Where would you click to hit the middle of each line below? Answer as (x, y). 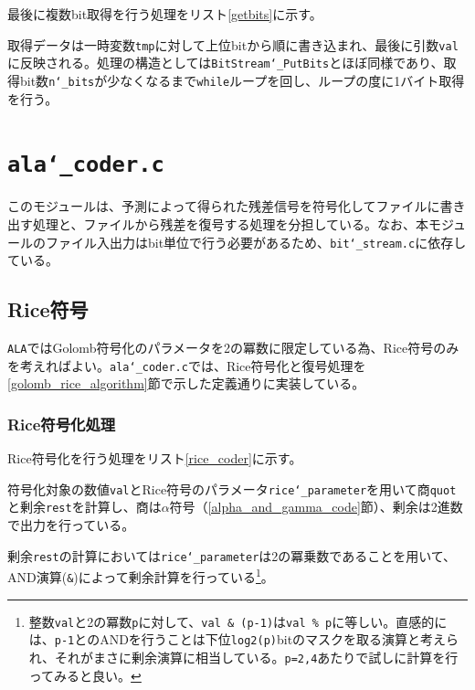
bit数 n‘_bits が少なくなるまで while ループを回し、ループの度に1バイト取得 (242, 80)
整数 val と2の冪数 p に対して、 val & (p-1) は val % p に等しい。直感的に (238, 621)
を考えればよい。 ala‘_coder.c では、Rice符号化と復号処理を (187, 365)
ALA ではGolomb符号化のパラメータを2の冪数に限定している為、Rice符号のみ (233, 348)
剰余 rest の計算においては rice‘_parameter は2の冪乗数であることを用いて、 (232, 555)
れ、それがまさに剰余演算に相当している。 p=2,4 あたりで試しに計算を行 (243, 657)
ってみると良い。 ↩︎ (85, 675)
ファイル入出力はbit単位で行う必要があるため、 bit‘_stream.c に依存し (256, 242)
